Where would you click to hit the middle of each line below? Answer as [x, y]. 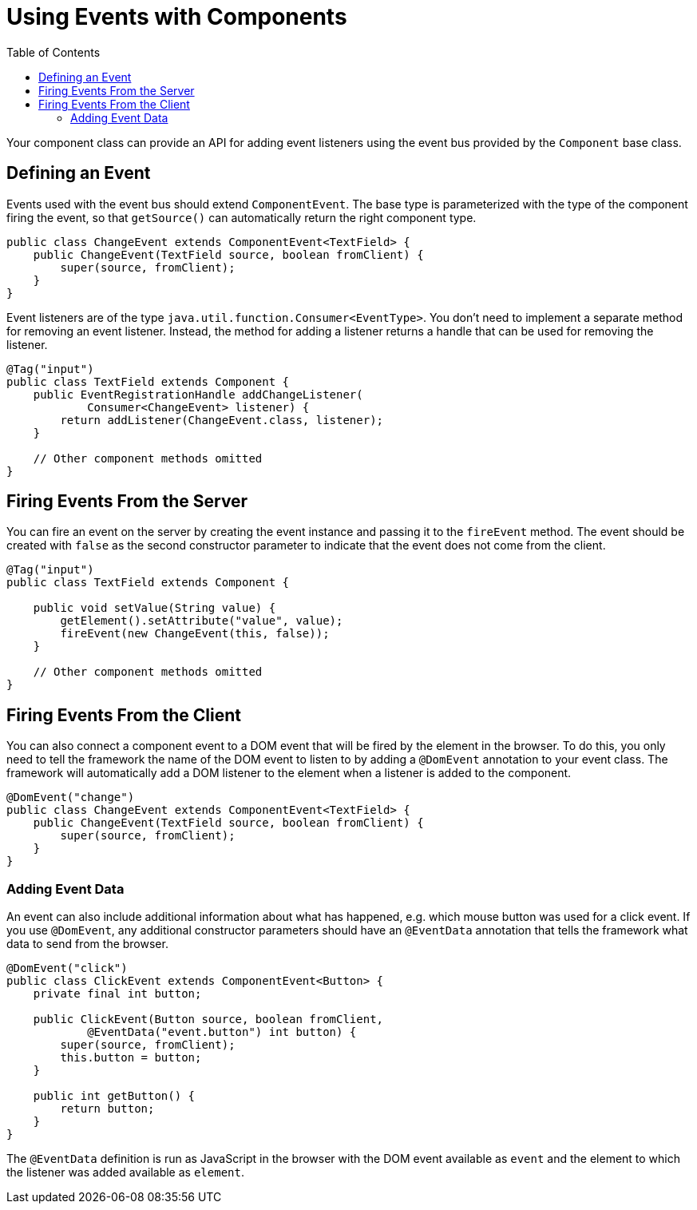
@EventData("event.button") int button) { [222, 1032]
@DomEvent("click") [67, 968]
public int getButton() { [114, 1096]
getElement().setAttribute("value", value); [202, 621]
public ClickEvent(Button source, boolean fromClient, [208, 1020]
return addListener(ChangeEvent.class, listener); [222, 420]
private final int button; [117, 994]
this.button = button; [131, 1058]
